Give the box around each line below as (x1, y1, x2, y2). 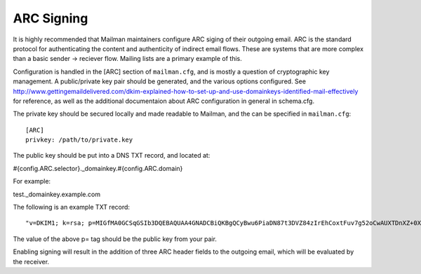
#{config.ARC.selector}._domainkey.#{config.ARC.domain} (13, 164, 183, 172)
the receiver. (13, 257, 49, 266)
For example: (13, 177, 51, 186)
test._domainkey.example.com (13, 190, 101, 198)
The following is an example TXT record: (13, 203, 130, 212)
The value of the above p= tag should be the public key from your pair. (13, 235, 218, 243)
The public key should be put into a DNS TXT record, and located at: (13, 151, 210, 160)
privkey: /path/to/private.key (25, 136, 133, 144)
